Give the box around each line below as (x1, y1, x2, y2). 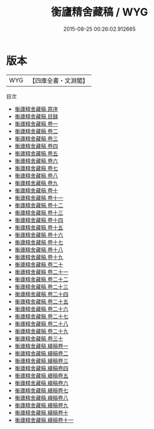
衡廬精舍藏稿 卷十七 (14, 238, 63, 246)
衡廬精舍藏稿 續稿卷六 (14, 379, 69, 386)
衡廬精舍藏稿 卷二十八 (14, 320, 69, 327)
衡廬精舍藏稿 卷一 (14, 120, 58, 127)
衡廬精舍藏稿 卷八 (14, 172, 58, 179)
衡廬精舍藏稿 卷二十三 (14, 283, 69, 290)
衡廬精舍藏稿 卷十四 (14, 216, 63, 223)
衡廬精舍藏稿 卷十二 (14, 201, 63, 209)
